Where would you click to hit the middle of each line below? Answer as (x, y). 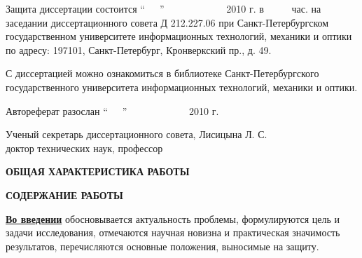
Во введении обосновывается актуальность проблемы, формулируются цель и (173, 218)
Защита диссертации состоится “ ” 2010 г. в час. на (163, 8)
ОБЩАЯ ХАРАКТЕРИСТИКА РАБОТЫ (98, 171)
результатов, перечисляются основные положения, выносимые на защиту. (162, 246)
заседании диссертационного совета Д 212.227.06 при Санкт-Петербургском (167, 22)
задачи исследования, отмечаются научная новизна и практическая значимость (173, 232)
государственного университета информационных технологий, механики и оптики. (182, 87)
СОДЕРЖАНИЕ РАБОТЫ (64, 195)
